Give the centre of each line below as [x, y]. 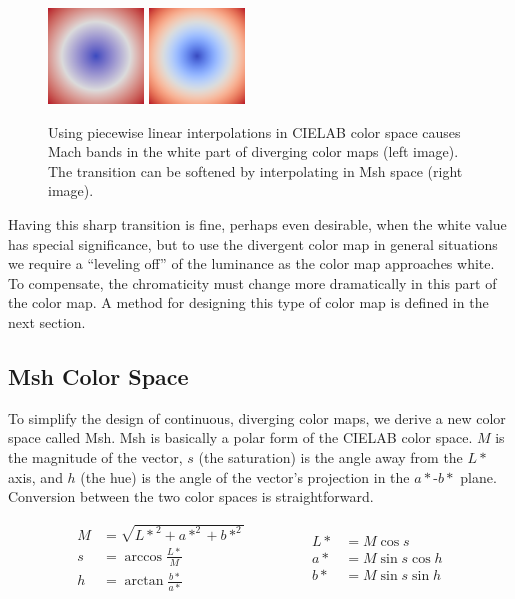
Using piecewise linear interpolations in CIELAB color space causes [254, 131]
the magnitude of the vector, [95, 456]
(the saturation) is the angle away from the [330, 456]
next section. [47, 321]
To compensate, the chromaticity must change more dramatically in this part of [252, 282]
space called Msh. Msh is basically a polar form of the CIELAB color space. [240, 437]
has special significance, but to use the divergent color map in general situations [253, 243]
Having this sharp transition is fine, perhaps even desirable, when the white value [257, 223]
